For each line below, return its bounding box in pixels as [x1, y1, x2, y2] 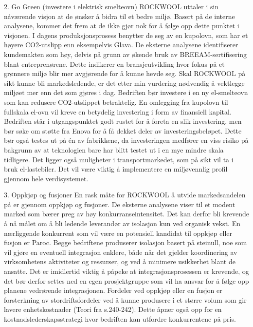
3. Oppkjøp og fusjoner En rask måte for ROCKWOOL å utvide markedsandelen [4, 190, 246, 200]
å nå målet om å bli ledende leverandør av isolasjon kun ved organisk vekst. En [4, 218, 240, 229]
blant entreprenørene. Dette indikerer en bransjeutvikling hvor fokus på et [4, 58, 225, 69]
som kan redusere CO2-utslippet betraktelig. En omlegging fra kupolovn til [4, 96, 228, 107]
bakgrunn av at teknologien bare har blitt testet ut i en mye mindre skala [4, 144, 224, 154]
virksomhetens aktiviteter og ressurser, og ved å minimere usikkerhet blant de [4, 256, 235, 267]
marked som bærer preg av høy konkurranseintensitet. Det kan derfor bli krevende [4, 209, 250, 219]
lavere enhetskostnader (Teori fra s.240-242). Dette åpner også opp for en [4, 304, 222, 314]
